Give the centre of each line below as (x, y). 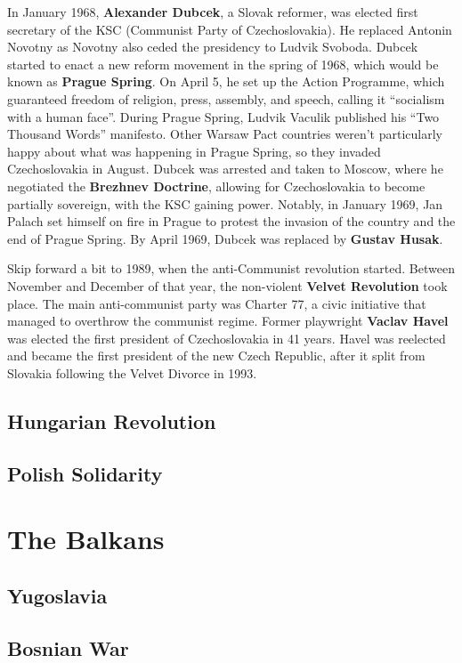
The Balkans (86, 539)
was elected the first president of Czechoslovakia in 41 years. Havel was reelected (227, 338)
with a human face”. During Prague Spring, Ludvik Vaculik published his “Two (223, 116)
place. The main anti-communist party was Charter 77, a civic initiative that (217, 303)
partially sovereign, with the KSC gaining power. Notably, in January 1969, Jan (225, 203)
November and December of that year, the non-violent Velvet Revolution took (227, 285)
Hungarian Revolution (112, 420)
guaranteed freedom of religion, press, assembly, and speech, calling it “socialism (226, 98)
